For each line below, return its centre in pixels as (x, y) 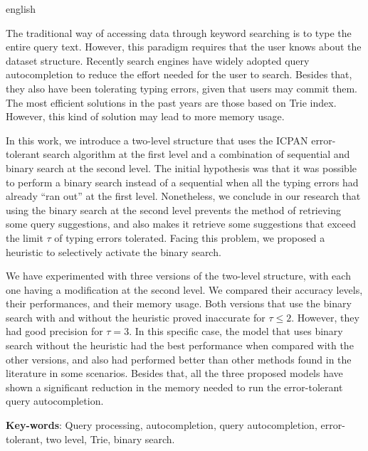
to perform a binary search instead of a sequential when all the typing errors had (182, 182)
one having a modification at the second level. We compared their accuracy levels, (184, 289)
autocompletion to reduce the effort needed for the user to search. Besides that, (179, 74)
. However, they (325, 317)
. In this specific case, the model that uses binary (236, 331)
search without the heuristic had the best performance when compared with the (180, 345)
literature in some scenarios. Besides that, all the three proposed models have (174, 373)
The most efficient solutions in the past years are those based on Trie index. (171, 102)
